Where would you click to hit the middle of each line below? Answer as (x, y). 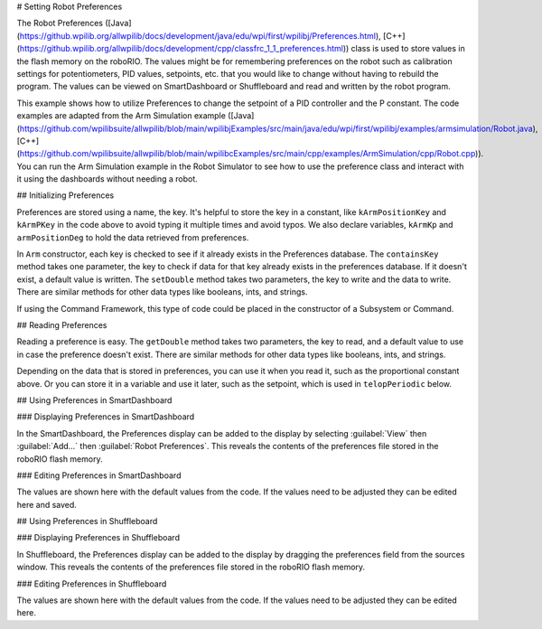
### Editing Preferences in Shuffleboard (92, 584)
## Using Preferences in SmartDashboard (94, 400)
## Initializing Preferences (65, 195)
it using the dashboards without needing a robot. (107, 179)
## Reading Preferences (62, 324)
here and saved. (47, 504)
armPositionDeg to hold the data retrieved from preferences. (133, 237)
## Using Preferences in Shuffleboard (87, 521)
